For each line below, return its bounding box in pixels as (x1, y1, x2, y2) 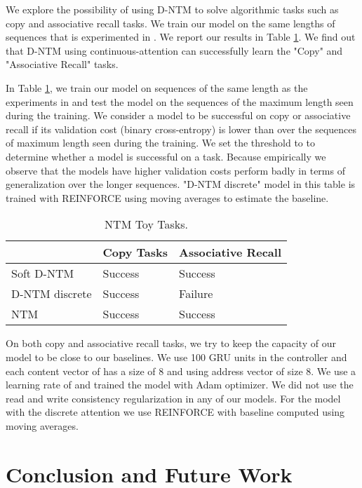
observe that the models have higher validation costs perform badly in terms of (6, 163, 345, 177)
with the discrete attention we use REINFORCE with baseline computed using (6, 405, 345, 419)
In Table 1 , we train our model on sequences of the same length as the (6, 80, 308, 95)
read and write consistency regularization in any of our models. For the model (6, 391, 341, 405)
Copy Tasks (102, 244, 168, 261)
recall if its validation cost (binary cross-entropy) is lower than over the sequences (6, 121, 357, 136)
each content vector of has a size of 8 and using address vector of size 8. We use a (6, 363, 356, 378)
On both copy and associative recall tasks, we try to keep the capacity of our (6, 336, 336, 351)
